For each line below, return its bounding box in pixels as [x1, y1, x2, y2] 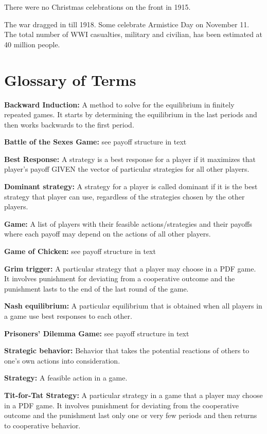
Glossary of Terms [4, 69, 136, 90]
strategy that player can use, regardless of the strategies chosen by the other [4, 191, 245, 202]
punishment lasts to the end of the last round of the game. [4, 283, 189, 294]
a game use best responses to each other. [4, 311, 132, 321]
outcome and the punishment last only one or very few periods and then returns [4, 410, 257, 421]
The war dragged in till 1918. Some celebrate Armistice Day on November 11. [4, 19, 250, 29]
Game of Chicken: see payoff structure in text [4, 246, 156, 257]
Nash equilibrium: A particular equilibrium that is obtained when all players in [4, 300, 262, 311]
